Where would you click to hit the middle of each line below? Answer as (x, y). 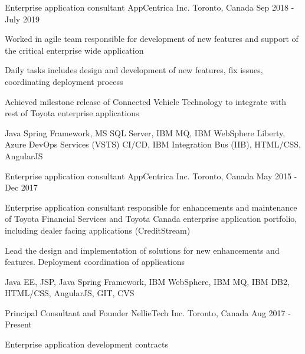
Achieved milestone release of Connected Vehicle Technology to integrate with (145, 101)
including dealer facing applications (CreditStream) (98, 230)
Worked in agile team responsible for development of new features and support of (152, 39)
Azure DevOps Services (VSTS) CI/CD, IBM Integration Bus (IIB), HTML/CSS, (153, 144)
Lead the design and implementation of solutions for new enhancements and (142, 250)
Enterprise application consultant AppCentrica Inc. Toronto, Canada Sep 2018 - (150, 7)
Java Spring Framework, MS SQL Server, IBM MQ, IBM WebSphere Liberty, (145, 132)
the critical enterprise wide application (74, 50)
